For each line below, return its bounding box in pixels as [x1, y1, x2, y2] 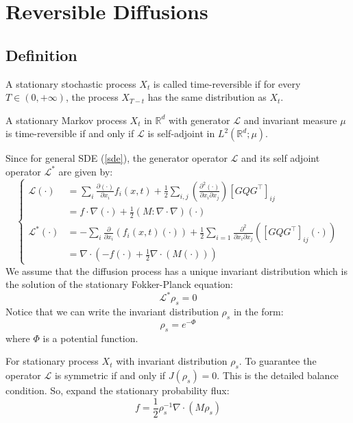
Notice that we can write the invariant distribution [5, 304, 219, 318]
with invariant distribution [116, 354, 228, 368]
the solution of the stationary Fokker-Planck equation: [5, 277, 233, 291]
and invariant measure [243, 112, 337, 127]
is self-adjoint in [147, 126, 215, 141]
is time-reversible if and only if [5, 126, 134, 141]
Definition [5, 44, 77, 65]
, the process [65, 90, 119, 104]
